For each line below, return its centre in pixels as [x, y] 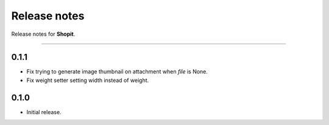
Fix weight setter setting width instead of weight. [88, 80]
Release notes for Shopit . [43, 34]
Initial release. [44, 112]
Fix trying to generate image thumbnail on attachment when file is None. [117, 72]
